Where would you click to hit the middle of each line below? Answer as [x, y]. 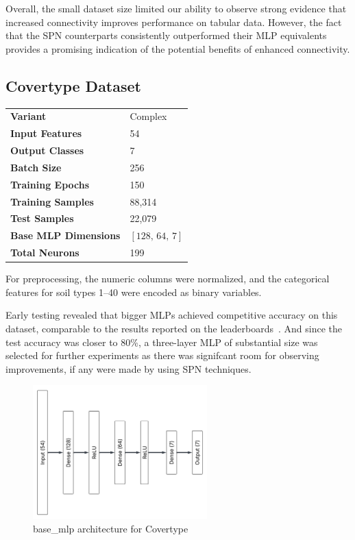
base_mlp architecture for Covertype [111, 528]
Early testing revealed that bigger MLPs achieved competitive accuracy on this [172, 315]
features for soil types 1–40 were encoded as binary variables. [134, 292]
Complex [148, 116]
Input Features [46, 133]
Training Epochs [50, 184]
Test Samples [42, 218]
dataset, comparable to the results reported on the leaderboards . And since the [174, 328]
